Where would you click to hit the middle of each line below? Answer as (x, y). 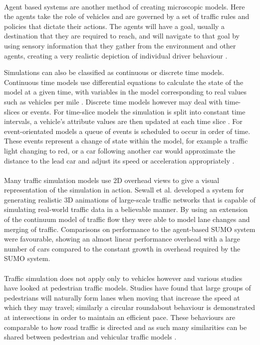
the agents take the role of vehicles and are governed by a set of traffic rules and (127, 16)
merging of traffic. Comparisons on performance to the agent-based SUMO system (130, 229)
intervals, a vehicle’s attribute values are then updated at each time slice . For (123, 121)
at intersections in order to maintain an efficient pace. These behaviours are (120, 317)
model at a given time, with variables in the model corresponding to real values (126, 92)
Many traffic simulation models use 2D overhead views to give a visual (112, 180)
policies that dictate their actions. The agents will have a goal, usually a (115, 26)
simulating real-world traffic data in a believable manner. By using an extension (126, 209)
